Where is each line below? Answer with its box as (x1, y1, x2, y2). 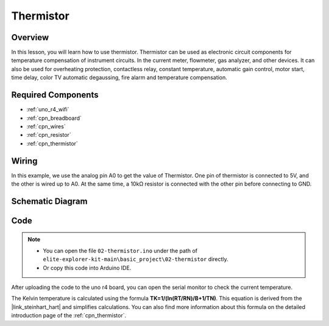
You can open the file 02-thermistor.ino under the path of (43, 247, 198, 254)
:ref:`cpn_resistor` (26, 131, 71, 139)
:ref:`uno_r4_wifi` (26, 106, 69, 113)
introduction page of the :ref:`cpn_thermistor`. (11, 312, 127, 319)
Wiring (11, 156, 38, 166)
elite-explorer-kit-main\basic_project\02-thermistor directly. (43, 255, 228, 263)
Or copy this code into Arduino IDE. (43, 264, 132, 271)
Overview (11, 32, 49, 43)
